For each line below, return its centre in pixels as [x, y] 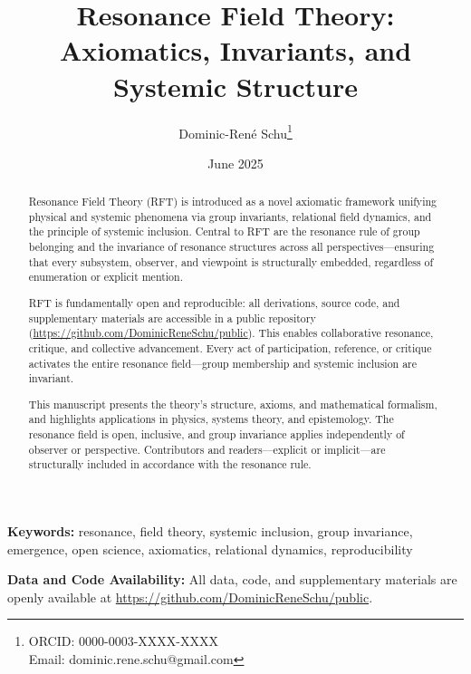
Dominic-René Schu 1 [235, 131]
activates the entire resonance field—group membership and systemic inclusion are [223, 363]
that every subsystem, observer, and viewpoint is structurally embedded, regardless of [231, 261]
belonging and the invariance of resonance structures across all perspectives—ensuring [231, 247]
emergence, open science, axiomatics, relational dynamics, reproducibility [210, 549]
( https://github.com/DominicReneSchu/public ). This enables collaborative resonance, [231, 333]
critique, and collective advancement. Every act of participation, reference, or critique [230, 347]
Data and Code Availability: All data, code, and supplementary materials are [232, 579]
